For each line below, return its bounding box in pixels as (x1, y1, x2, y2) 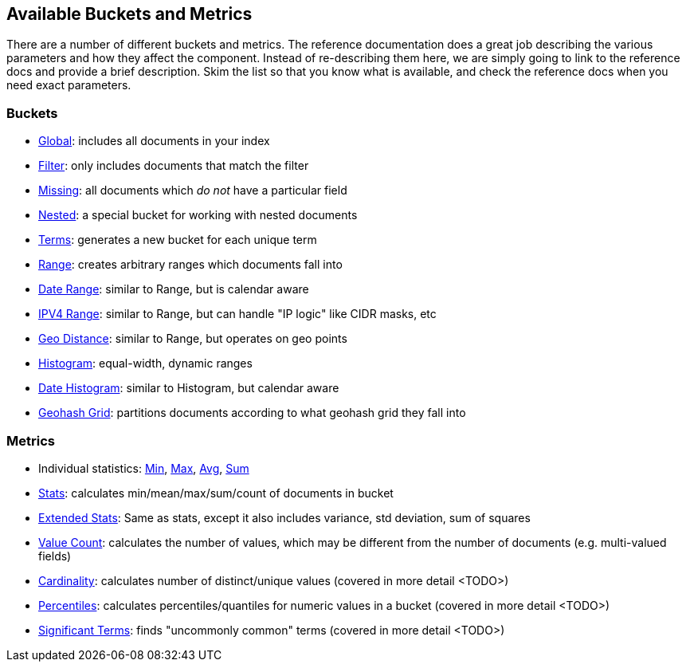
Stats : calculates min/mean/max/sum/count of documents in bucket (38, 485, 394, 500)
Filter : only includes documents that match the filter (38, 159, 309, 173)
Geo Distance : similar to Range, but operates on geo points (38, 332, 347, 346)
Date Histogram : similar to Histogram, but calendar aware (38, 381, 339, 395)
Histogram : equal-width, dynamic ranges (38, 356, 253, 371)
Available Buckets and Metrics (6, 4, 253, 24)
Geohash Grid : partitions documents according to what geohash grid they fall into (38, 406, 466, 420)
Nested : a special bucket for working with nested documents (38, 208, 358, 222)
